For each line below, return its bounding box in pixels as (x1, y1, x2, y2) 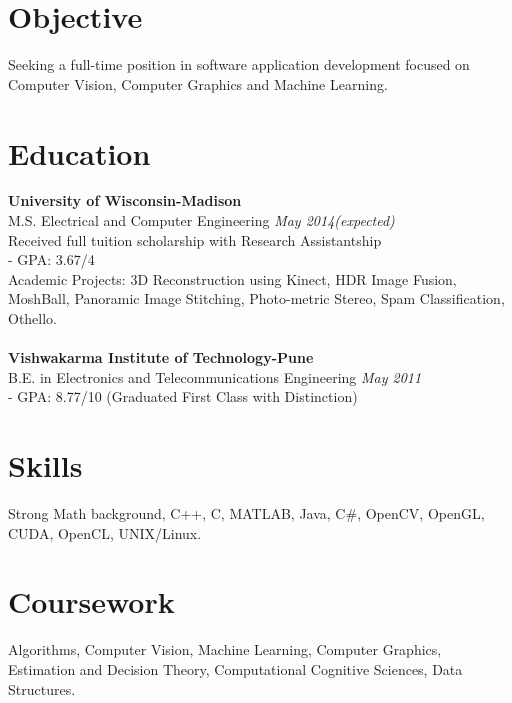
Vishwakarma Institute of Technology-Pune (8, 347, 314, 368)
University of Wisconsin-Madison (8, 190, 242, 211)
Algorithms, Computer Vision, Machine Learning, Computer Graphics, (8, 639, 442, 660)
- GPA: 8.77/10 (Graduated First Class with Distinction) (8, 386, 358, 407)
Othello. (8, 308, 58, 328)
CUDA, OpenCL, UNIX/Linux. (8, 522, 202, 543)
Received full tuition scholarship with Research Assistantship (8, 229, 382, 250)
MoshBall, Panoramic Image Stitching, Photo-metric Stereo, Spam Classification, (8, 288, 505, 309)
